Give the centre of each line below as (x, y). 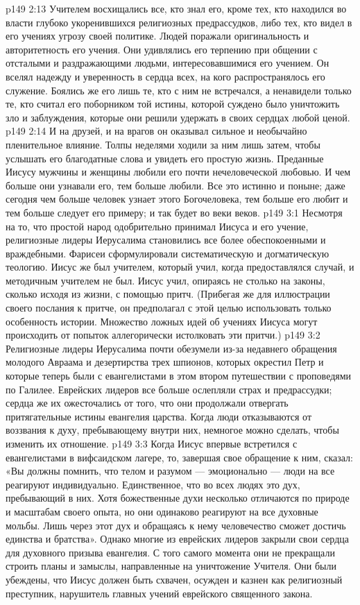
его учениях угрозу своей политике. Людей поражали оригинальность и (157, 36)
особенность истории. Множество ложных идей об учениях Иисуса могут (162, 321)
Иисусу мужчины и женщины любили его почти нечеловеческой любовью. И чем (178, 172)
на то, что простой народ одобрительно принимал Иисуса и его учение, (157, 226)
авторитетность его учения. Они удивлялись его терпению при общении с (162, 49)
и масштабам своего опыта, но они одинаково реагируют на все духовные (162, 511)
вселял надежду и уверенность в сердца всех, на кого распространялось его (165, 76)
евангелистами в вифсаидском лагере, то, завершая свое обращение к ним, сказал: (179, 457)
